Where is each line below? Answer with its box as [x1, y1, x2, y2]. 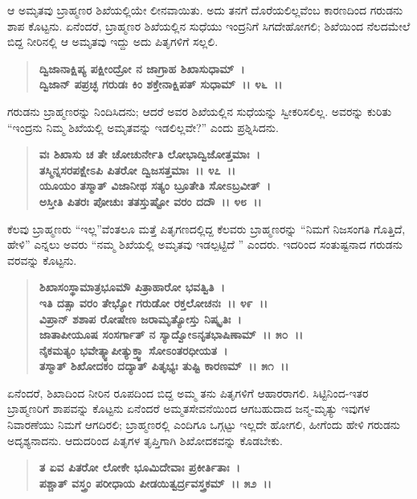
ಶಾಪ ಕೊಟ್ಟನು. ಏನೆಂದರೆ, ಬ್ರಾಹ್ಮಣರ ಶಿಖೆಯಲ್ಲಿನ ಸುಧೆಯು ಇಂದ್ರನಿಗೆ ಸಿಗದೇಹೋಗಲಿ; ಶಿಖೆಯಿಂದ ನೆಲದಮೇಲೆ [7, 17, 411, 34]
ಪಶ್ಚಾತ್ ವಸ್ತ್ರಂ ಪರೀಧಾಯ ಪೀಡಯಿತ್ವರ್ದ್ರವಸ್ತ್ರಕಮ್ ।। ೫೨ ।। [39, 474, 272, 491]
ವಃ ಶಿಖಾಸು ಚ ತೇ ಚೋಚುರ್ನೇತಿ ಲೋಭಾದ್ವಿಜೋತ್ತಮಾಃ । [39, 146, 260, 163]
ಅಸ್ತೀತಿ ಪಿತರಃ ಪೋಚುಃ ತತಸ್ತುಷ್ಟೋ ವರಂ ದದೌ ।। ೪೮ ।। [39, 192, 262, 209]
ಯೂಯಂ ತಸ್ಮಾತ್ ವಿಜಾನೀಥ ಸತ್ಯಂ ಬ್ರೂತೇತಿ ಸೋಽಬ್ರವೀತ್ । [39, 177, 271, 194]
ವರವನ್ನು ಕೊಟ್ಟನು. [7, 251, 77, 268]
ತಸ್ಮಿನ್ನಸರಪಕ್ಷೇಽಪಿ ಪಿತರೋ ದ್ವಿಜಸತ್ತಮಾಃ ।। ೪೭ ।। [39, 161, 236, 178]
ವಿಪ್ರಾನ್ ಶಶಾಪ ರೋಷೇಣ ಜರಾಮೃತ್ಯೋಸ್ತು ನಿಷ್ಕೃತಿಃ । [39, 310, 242, 327]
